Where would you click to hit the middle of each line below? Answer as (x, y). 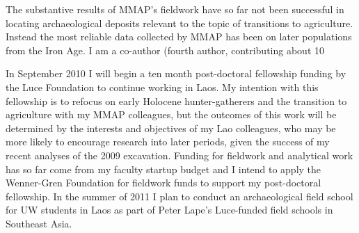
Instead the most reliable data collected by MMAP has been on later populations (179, 37)
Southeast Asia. (39, 223)
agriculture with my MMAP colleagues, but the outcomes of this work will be (171, 114)
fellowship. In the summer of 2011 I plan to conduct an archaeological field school (179, 196)
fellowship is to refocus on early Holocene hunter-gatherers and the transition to (176, 101)
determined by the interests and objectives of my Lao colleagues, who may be (171, 128)
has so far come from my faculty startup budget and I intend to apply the (163, 169)
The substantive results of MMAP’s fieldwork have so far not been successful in (175, 9)
